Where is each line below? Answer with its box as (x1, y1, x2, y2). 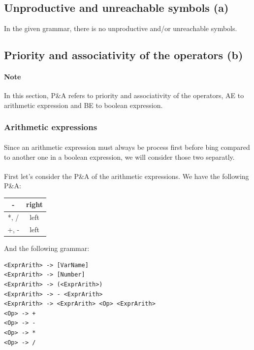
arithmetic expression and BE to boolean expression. (4, 100, 163, 110)
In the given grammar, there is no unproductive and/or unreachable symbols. (4, 23, 237, 34)
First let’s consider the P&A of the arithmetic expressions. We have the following (4, 171, 249, 181)
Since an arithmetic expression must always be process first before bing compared (4, 142, 250, 152)
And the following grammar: (4, 243, 90, 253)
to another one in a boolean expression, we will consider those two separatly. (4, 151, 235, 162)
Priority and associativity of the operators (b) (4, 47, 243, 63)
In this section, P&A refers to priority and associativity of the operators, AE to (4, 90, 244, 101)
